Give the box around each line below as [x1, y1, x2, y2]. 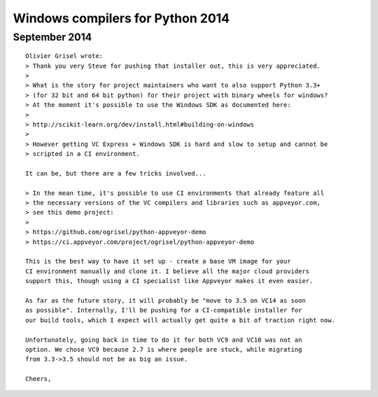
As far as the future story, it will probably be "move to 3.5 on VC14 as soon [25, 296, 306, 304]
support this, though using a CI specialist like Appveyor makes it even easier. [25, 277, 314, 285]
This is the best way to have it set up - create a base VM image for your [25, 257, 291, 266]
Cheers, [25, 375, 52, 383]
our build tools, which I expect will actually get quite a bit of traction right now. [25, 316, 336, 324]
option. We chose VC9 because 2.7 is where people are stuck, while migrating [25, 345, 302, 353]
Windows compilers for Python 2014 [13, 10, 230, 26]
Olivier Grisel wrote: [25, 52, 104, 60]
